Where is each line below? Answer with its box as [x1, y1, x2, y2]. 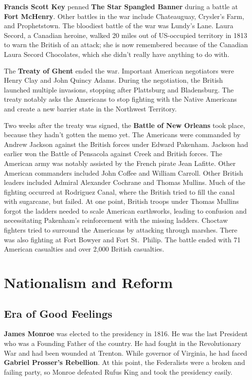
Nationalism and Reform [4, 272, 173, 292]
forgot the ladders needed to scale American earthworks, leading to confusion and [4, 205, 247, 216]
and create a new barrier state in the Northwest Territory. [4, 103, 177, 113]
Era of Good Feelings [4, 306, 112, 321]
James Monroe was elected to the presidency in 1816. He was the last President [4, 328, 248, 339]
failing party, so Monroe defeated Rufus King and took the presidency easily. [4, 366, 233, 377]
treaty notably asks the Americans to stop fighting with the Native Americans [4, 94, 237, 104]
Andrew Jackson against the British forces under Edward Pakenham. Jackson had [4, 139, 249, 149]
